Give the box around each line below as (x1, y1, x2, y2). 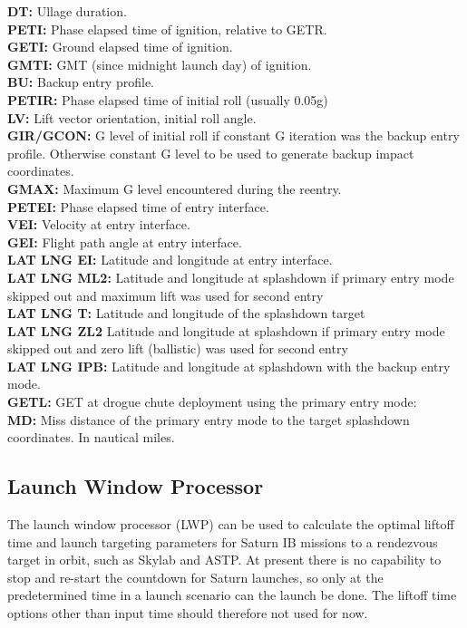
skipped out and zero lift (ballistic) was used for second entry (7, 339, 348, 358)
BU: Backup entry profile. (7, 72, 154, 92)
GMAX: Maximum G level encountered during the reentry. (7, 179, 342, 198)
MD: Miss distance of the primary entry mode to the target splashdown (7, 410, 410, 429)
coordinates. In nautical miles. (7, 428, 175, 447)
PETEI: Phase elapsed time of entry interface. (7, 197, 269, 216)
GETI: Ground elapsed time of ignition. (7, 37, 233, 56)
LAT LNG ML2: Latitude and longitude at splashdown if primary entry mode (7, 267, 454, 286)
